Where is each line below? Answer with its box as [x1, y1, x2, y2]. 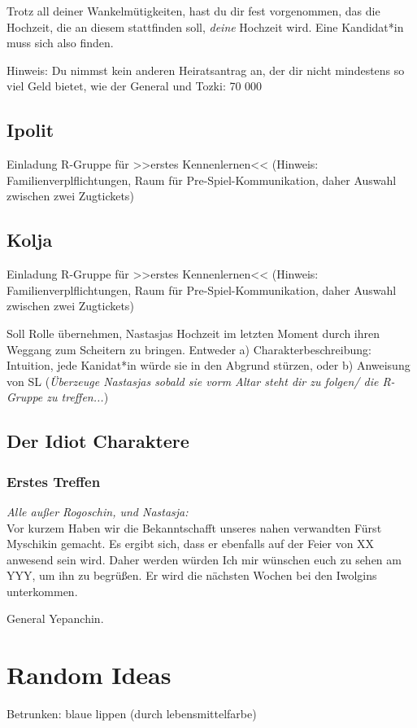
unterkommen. [7, 582, 78, 599]
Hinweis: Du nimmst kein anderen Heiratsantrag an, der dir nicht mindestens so [7, 61, 405, 78]
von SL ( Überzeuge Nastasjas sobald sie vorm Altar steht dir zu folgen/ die [7, 372, 379, 389]
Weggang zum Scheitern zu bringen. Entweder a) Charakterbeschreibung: [7, 340, 371, 357]
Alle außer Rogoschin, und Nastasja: [7, 502, 189, 520]
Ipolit [7, 117, 54, 143]
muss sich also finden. [7, 34, 114, 51]
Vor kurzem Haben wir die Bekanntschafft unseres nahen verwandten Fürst [7, 519, 382, 536]
